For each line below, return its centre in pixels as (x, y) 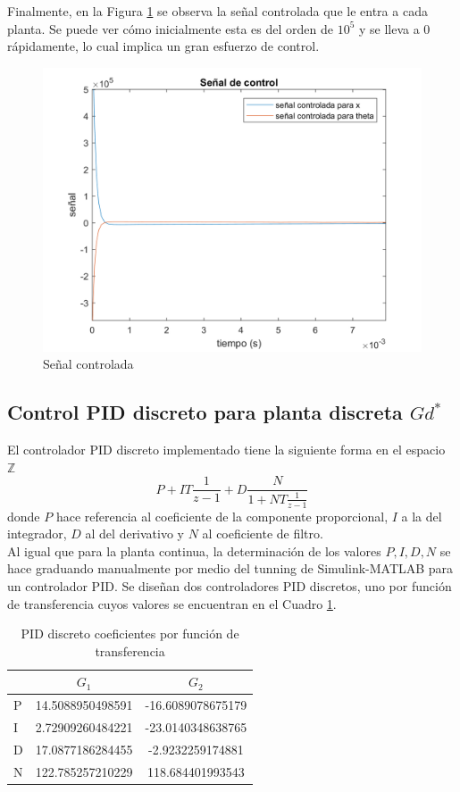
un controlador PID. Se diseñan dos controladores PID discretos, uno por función (230, 585)
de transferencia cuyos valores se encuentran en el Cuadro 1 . (172, 603)
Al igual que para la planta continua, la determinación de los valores (194, 550)
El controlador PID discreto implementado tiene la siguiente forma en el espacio (226, 450)
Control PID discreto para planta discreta (205, 412)
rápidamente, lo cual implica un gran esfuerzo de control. (163, 46)
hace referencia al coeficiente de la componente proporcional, (222, 516)
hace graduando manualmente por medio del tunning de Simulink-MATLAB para (230, 568)
